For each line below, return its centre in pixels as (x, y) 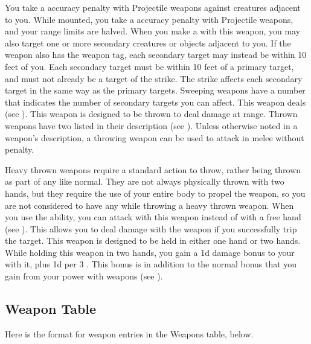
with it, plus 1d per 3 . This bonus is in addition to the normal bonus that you (151, 264)
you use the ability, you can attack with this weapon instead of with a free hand (153, 217)
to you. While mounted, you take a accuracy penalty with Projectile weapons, (149, 19)
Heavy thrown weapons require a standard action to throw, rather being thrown (153, 169)
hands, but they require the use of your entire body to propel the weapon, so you (155, 193)
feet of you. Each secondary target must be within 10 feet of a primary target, (149, 66)
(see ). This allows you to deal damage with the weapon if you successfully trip (151, 228)
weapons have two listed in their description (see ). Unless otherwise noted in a (151, 125)
